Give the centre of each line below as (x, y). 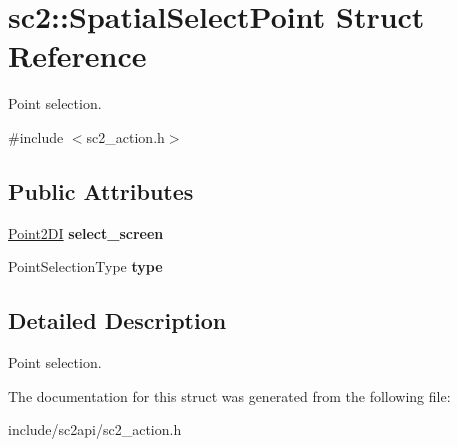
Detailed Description (117, 320)
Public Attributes (101, 190)
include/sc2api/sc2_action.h (95, 429)
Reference (77, 55)
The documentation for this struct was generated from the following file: (229, 395)
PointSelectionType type (85, 266)
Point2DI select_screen (86, 232)
